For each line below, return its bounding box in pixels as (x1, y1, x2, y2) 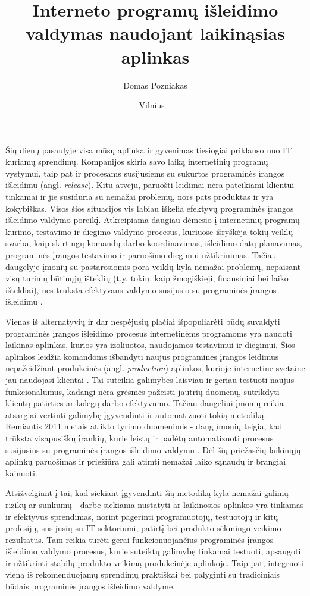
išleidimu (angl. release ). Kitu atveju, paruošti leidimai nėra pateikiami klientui (5, 178, 295, 191)
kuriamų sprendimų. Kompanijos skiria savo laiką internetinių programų (5, 155, 268, 168)
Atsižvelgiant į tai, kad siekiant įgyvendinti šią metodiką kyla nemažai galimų (5, 487, 289, 499)
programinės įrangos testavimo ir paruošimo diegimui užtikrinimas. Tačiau (5, 249, 277, 261)
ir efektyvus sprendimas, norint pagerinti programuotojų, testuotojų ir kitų (5, 510, 278, 522)
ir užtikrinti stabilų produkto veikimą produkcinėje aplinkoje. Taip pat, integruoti (5, 556, 303, 569)
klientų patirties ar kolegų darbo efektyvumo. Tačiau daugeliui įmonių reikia (5, 397, 284, 409)
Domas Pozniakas (123, 79, 187, 91)
